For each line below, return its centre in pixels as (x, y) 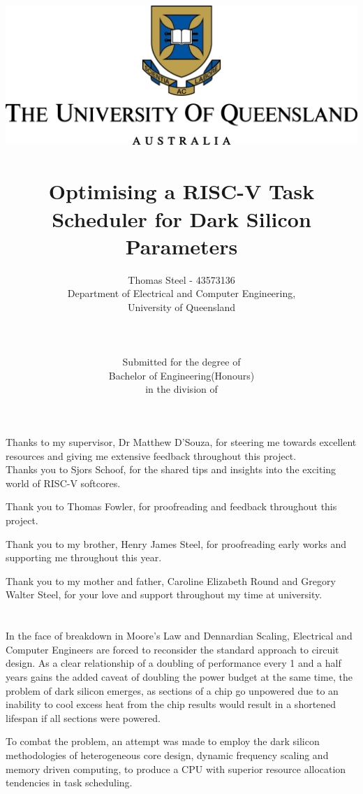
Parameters (181, 246)
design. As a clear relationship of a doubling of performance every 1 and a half (173, 663)
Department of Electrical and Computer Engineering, (181, 293)
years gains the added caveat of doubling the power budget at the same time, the (179, 676)
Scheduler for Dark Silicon (181, 218)
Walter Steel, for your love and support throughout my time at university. (164, 594)
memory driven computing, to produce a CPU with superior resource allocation (176, 768)
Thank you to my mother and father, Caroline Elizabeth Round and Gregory (171, 580)
